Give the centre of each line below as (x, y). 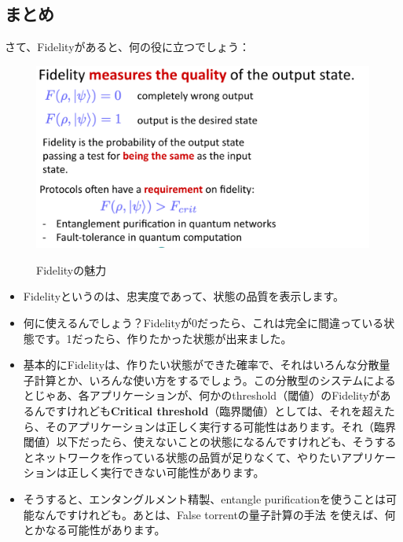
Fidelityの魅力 (71, 269)
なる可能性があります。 (105, 530)
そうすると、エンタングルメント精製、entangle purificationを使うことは (204, 498)
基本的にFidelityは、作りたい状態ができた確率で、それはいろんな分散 (201, 365)
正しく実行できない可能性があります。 (166, 472)
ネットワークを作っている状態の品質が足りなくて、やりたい (187, 457)
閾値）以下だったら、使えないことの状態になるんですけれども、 (188, 442)
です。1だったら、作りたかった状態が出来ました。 (163, 338)
